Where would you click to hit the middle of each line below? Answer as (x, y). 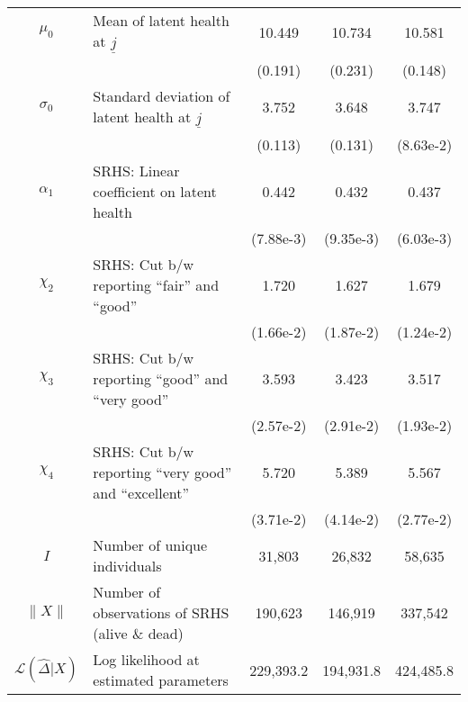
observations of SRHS (161, 613)
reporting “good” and (161, 379)
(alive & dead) (138, 634)
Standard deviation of (162, 95)
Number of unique (150, 545)
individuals (127, 566)
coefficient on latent (155, 192)
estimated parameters (161, 680)
